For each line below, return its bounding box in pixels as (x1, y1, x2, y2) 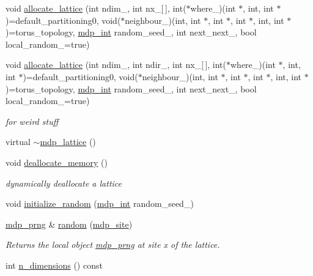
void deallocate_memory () (6, 155, 108, 168)
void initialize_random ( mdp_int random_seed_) (6, 197, 194, 210)
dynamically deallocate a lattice (6, 176, 122, 189)
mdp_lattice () (40, 135, 96, 148)
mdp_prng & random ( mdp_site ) (6, 217, 133, 230)
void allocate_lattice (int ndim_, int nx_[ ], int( (6, 2, 186, 14)
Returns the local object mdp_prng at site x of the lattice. (6, 238, 220, 251)
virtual (6, 135, 31, 148)
